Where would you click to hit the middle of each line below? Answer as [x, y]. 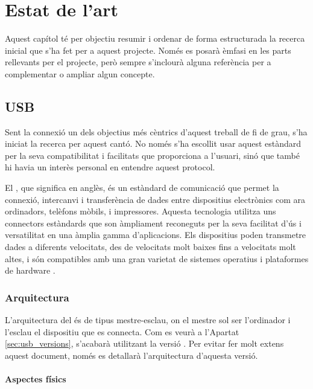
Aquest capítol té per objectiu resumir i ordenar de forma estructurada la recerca [155, 38]
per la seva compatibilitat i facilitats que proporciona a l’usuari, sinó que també [152, 155]
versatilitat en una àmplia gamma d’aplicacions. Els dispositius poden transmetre [156, 235]
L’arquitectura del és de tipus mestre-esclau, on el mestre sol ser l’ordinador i [148, 320]
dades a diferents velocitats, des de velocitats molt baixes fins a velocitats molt [150, 247]
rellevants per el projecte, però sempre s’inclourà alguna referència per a [138, 62]
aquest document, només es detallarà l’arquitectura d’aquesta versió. [131, 355]
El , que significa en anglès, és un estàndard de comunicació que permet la [142, 188]
